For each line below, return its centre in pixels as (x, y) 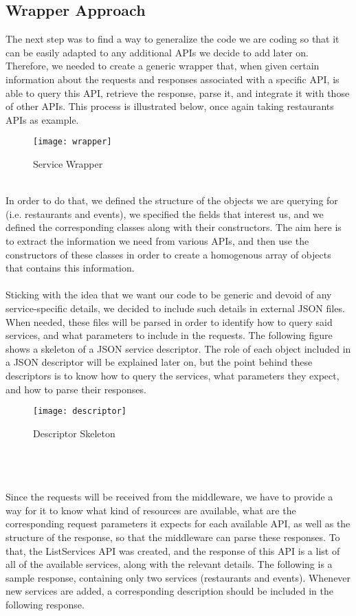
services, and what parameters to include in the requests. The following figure (169, 335)
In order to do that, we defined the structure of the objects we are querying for (172, 200)
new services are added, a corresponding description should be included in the (169, 591)
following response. (45, 604)
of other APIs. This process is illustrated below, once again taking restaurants (170, 106)
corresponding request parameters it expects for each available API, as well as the (178, 524)
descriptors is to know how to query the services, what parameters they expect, (173, 375)
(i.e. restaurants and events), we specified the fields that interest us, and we (165, 213)
